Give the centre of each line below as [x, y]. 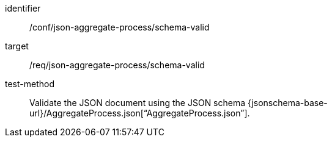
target [17, 46]
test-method [30, 84]
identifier [23, 8]
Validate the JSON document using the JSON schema [138, 103]
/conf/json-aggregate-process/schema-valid [120, 27]
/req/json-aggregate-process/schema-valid [117, 65]
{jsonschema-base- [288, 103]
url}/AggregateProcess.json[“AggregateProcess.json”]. [140, 113]
